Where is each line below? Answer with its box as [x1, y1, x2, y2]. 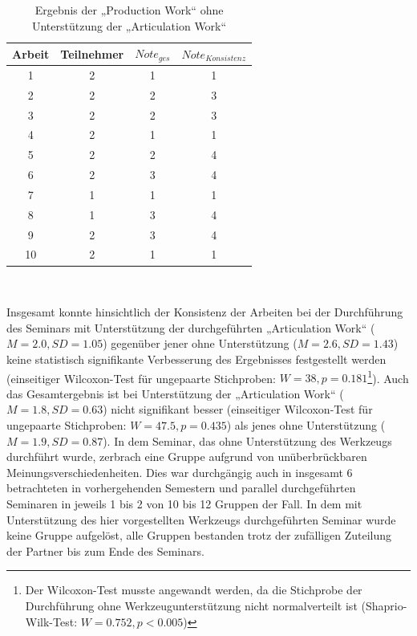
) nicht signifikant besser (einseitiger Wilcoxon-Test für [103, 401, 373, 418]
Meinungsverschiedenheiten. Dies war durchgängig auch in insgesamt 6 [6, 463, 353, 480]
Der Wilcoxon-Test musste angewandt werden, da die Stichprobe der [25, 581, 362, 598]
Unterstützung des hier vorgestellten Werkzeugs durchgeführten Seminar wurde [6, 511, 396, 528]
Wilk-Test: [25, 613, 78, 630]
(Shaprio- [361, 597, 407, 614]
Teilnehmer [60, 45, 124, 62]
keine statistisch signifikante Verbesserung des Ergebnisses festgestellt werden [6, 350, 387, 367]
